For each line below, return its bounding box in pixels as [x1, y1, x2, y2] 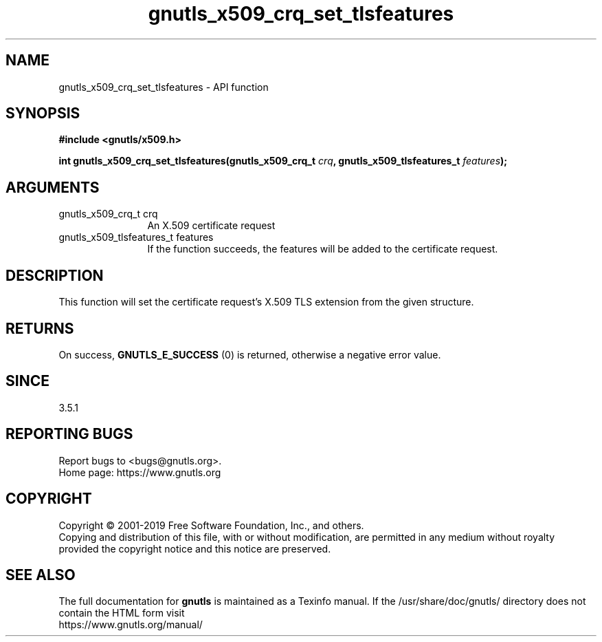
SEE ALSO [5, 566, 76, 584]
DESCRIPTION [5, 266, 104, 284]
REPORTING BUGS [5, 425, 133, 443]
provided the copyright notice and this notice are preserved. [58, 542, 331, 555]
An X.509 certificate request [147, 220, 276, 232]
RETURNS [5, 319, 74, 337]
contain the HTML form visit [58, 607, 185, 619]
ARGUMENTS [5, 178, 100, 196]
